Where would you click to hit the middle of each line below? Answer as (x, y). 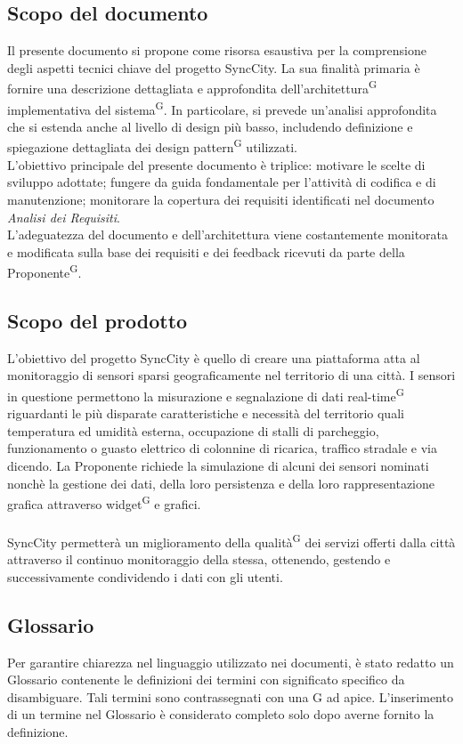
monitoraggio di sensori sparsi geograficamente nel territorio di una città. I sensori (231, 375)
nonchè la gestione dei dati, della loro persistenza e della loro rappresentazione (221, 483)
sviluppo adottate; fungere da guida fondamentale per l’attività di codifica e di (222, 182)
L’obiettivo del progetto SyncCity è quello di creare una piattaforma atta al (214, 357)
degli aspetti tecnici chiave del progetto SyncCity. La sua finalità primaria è (214, 67)
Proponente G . (45, 271)
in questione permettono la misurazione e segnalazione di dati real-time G (206, 394)
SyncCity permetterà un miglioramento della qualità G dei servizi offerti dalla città (231, 541)
